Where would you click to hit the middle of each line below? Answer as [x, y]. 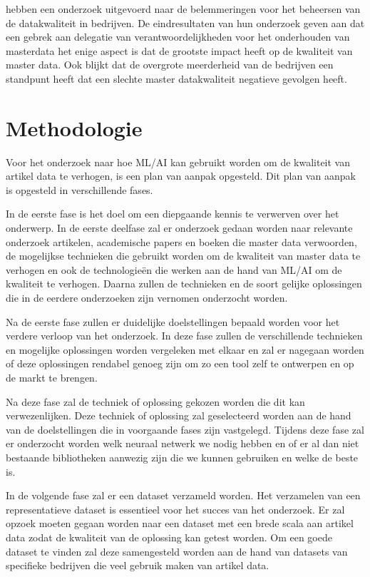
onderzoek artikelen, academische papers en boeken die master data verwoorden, [181, 241]
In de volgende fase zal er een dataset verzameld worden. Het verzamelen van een [183, 495]
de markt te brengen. [52, 377]
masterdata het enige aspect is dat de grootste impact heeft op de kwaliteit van [179, 50]
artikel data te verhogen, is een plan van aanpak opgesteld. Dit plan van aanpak [181, 176]
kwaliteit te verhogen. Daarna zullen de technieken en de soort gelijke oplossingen [184, 284]
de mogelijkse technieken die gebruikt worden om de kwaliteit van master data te [183, 256]
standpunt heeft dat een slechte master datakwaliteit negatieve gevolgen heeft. [176, 78]
